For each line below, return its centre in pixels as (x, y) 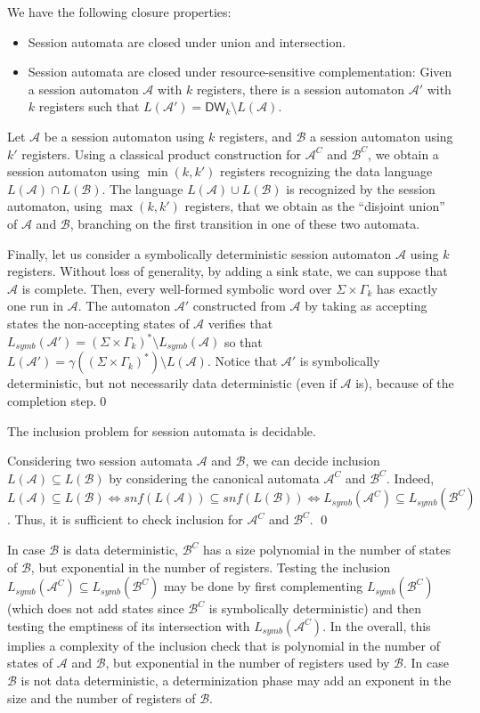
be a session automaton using (124, 136)
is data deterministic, (120, 550)
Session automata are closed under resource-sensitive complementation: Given (240, 72)
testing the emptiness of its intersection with (129, 625)
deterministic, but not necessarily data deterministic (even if (172, 383)
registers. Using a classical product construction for (162, 154)
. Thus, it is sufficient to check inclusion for (125, 519)
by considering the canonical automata (214, 478)
